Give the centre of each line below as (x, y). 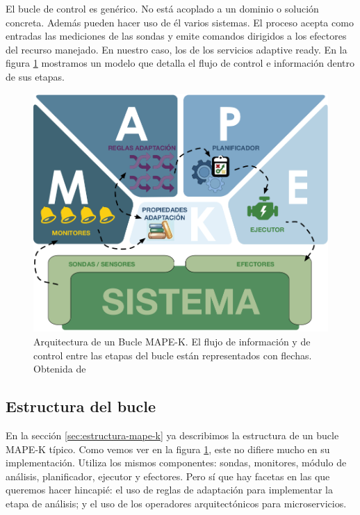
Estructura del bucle (81, 406)
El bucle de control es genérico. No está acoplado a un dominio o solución (162, 8)
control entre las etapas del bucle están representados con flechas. (173, 355)
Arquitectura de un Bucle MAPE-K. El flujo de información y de (172, 341)
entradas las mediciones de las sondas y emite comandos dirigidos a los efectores (176, 36)
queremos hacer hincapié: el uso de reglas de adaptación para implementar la (169, 490)
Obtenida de (60, 369)
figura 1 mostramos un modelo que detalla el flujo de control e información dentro (180, 63)
